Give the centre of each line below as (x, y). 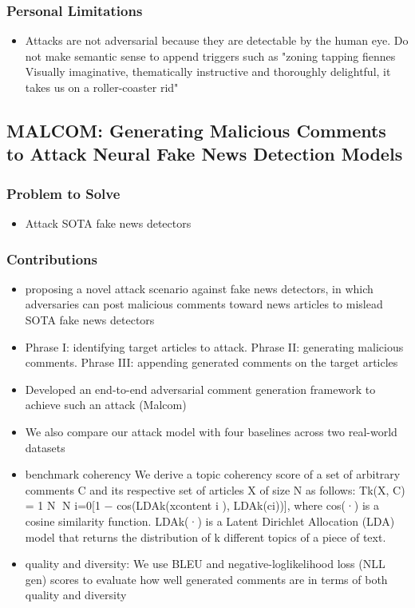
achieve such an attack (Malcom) (106, 405)
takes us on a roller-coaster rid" (102, 87)
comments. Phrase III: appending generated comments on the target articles (211, 362)
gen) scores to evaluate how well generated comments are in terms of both (206, 579)
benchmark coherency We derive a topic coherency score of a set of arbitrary (213, 474)
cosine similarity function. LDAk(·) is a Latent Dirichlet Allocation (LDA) (210, 521)
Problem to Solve (63, 193)
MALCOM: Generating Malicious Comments (196, 130)
